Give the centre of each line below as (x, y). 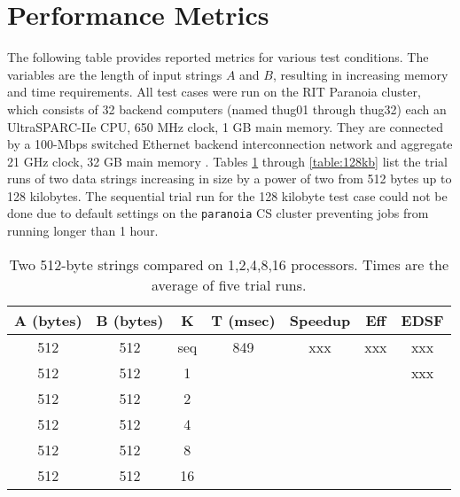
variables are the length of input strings (115, 74)
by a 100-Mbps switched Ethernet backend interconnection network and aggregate (230, 144)
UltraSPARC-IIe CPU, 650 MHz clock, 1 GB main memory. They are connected (226, 126)
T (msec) (243, 320)
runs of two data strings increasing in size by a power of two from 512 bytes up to (230, 179)
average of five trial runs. (229, 284)
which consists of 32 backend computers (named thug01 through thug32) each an (227, 109)
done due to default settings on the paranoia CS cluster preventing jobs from (218, 213)
